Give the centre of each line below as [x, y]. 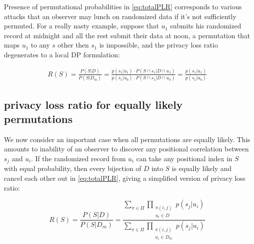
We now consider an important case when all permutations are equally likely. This [127, 139]
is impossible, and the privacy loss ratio [159, 45]
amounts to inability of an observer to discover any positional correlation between [127, 149]
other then [73, 45]
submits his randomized [206, 26]
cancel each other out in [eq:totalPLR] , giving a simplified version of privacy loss [125, 178]
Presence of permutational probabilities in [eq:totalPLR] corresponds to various [123, 6]
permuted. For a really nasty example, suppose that [81, 26]
